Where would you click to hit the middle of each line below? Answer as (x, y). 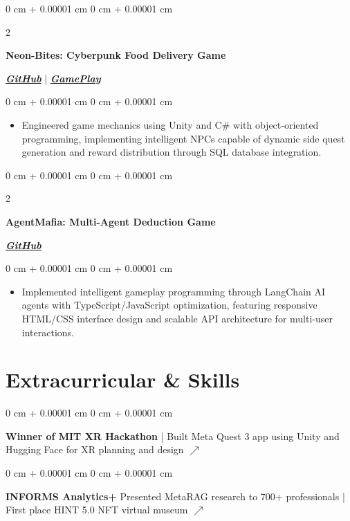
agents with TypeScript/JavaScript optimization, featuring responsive (169, 305)
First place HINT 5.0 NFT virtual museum (97, 510)
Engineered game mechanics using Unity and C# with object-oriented (170, 124)
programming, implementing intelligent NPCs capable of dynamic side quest (183, 138)
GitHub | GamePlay (53, 78)
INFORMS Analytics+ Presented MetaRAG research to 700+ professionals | (175, 496)
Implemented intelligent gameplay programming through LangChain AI (174, 291)
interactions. (48, 332)
